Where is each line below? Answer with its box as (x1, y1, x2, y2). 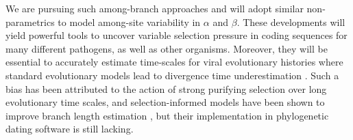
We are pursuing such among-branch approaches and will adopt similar (5, 1, 304, 15)
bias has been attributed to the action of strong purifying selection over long (5, 81, 327, 96)
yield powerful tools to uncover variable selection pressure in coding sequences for (5, 28, 348, 42)
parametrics (5, 14, 55, 29)
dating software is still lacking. (5, 122, 134, 136)
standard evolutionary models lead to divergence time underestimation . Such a (5, 68, 339, 82)
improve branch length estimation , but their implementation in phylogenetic (5, 108, 329, 122)
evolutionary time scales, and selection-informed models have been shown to (5, 95, 325, 109)
